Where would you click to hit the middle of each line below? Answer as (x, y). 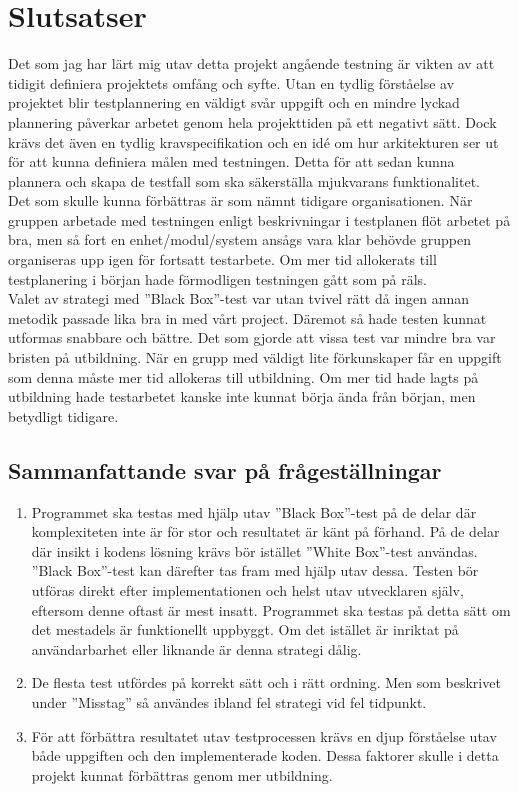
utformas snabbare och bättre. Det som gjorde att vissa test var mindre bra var (252, 337)
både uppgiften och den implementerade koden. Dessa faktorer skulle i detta (265, 755)
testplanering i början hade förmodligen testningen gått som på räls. (217, 278)
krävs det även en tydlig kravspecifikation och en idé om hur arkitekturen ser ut (253, 141)
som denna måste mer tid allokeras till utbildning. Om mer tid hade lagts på (243, 376)
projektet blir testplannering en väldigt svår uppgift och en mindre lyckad (234, 102)
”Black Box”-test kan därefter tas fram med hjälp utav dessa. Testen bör (255, 570)
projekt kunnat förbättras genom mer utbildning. (182, 774)
